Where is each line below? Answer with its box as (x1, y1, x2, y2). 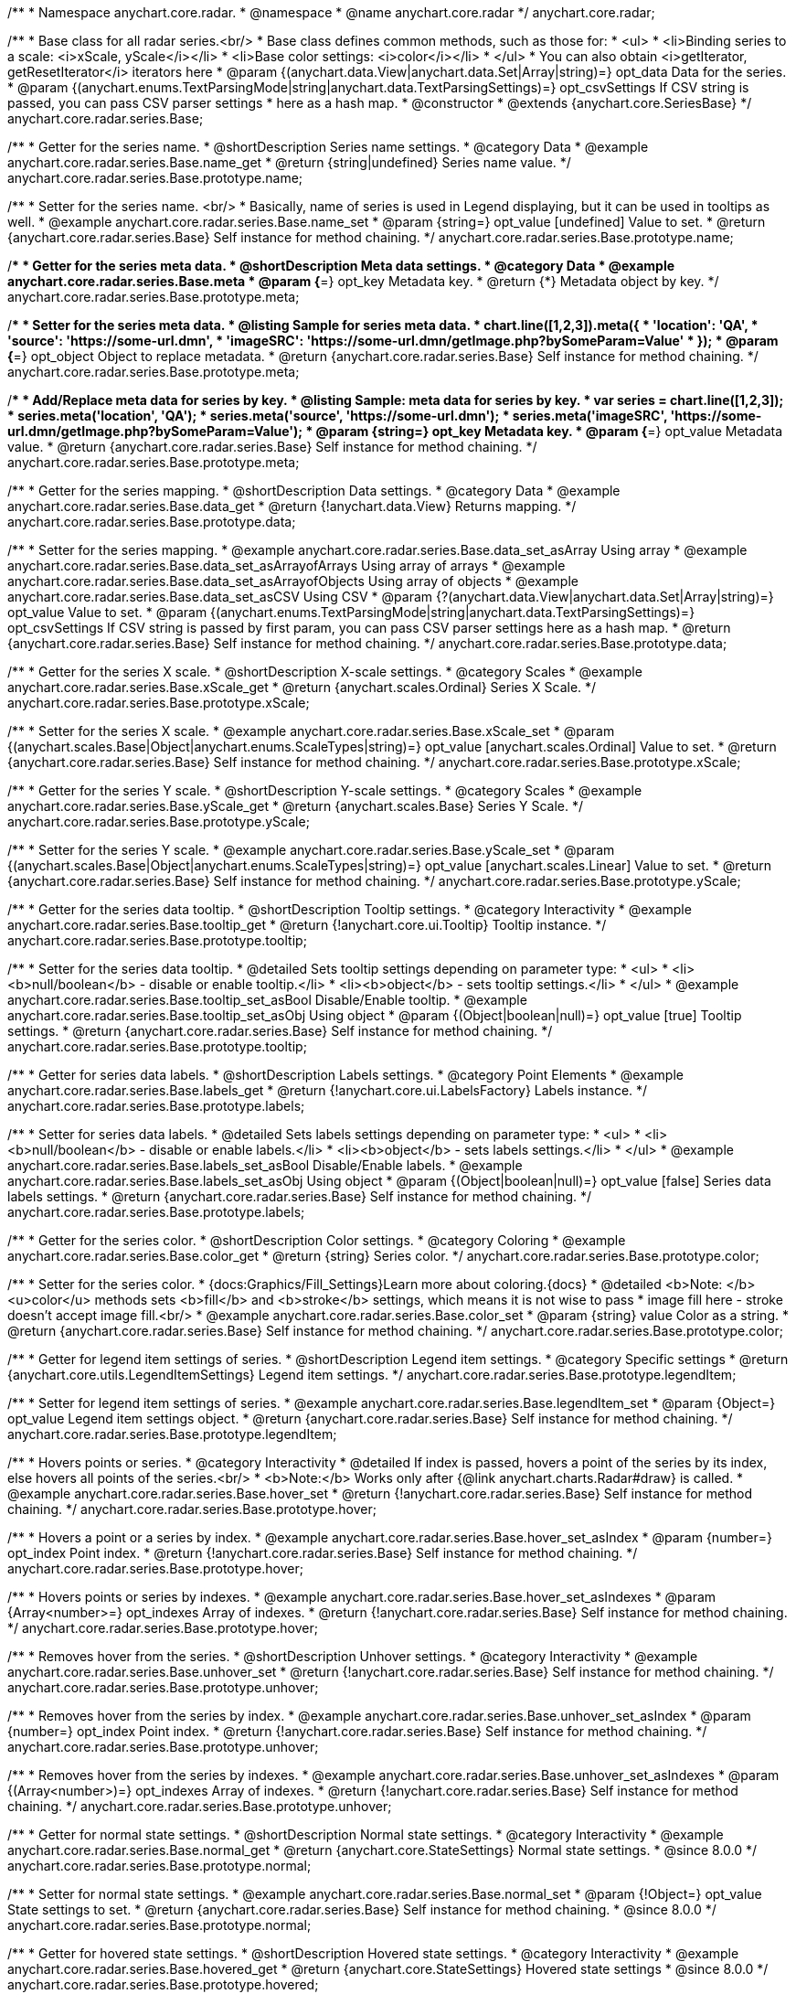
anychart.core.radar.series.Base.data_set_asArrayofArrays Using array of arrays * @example (7, 558, 566, 573)
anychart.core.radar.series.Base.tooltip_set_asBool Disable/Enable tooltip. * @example (7, 992, 527, 1008)
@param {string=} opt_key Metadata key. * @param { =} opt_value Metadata (315, 423, 783, 439)
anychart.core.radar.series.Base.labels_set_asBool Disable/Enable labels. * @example (7, 1157, 523, 1173)
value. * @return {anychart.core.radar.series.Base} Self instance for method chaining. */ (7, 439, 537, 454)
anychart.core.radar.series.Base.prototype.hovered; (7, 1977, 319, 1992)
